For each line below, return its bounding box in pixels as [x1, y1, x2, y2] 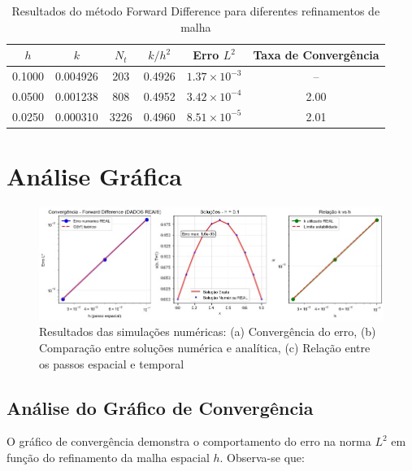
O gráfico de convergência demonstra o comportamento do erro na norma [7, 433, 371, 450]
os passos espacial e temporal [39, 355, 184, 372]
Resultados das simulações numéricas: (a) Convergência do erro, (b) [39, 323, 376, 340]
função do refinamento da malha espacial [7, 448, 210, 465]
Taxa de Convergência [253, 46, 379, 63]
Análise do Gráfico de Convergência [7, 395, 314, 420]
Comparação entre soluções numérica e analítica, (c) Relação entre [39, 338, 371, 355]
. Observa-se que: [219, 448, 305, 465]
